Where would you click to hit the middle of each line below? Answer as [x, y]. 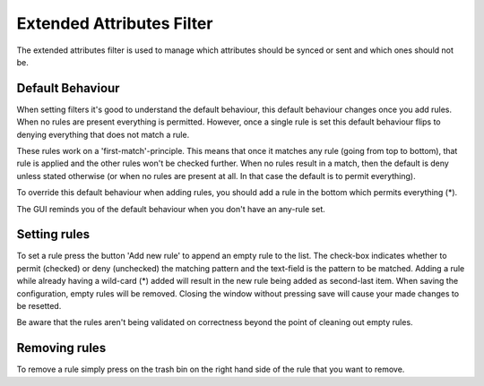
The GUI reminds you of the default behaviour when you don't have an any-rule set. [171, 209]
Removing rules [61, 348]
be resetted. [39, 306]
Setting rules [53, 234]
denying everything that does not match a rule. [103, 134]
